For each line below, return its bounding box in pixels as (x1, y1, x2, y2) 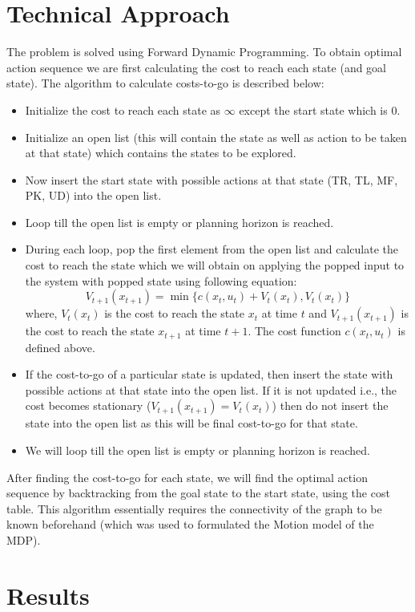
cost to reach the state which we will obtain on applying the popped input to (25, 257, 405, 274)
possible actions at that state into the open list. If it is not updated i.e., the (25, 381, 397, 398)
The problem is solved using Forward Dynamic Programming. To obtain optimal (6, 43, 402, 60)
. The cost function (248, 322, 341, 339)
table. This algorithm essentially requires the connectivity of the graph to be (6, 500, 382, 517)
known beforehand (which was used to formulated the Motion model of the (6, 516, 374, 533)
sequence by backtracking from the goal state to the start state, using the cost (6, 484, 390, 501)
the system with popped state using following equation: (25, 272, 297, 289)
